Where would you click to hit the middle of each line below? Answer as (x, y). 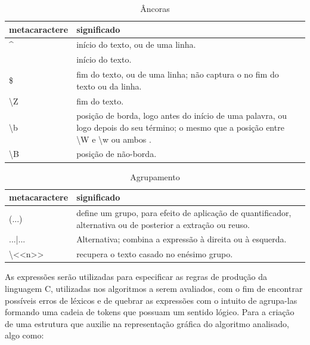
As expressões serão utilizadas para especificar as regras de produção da (136, 277)
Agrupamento (155, 176)
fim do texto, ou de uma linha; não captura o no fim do (178, 74)
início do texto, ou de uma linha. (136, 44)
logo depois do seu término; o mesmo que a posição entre (180, 127)
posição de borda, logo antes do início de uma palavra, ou (182, 115)
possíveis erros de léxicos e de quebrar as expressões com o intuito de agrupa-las (151, 300)
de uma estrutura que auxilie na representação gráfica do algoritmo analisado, (147, 323)
